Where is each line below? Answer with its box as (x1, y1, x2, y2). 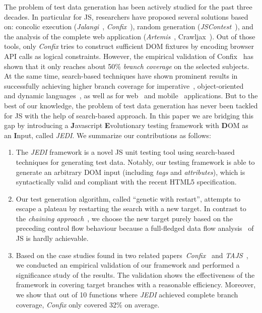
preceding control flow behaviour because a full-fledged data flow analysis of (16, 223, 254, 233)
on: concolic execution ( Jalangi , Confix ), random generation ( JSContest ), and (4, 21, 253, 32)
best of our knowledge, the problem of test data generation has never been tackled (4, 100, 258, 110)
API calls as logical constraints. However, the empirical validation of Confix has (4, 50, 253, 61)
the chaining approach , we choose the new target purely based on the (16, 213, 233, 223)
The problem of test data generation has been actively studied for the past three (4, 2, 252, 12)
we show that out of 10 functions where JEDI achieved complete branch (16, 289, 238, 300)
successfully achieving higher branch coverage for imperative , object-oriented (4, 80, 244, 91)
